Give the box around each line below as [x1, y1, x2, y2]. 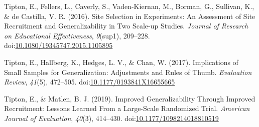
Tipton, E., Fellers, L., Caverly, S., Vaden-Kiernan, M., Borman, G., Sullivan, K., [4, 1, 254, 11]
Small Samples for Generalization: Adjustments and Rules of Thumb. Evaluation [4, 66, 252, 77]
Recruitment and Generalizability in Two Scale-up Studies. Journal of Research [4, 20, 248, 31]
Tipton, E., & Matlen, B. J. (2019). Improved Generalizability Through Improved [4, 93, 255, 103]
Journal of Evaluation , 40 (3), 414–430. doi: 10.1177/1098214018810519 [4, 112, 219, 123]
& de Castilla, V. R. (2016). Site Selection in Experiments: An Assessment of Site [4, 10, 255, 21]
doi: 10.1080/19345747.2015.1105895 [4, 40, 113, 50]
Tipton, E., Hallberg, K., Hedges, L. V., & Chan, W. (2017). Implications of [4, 56, 238, 67]
